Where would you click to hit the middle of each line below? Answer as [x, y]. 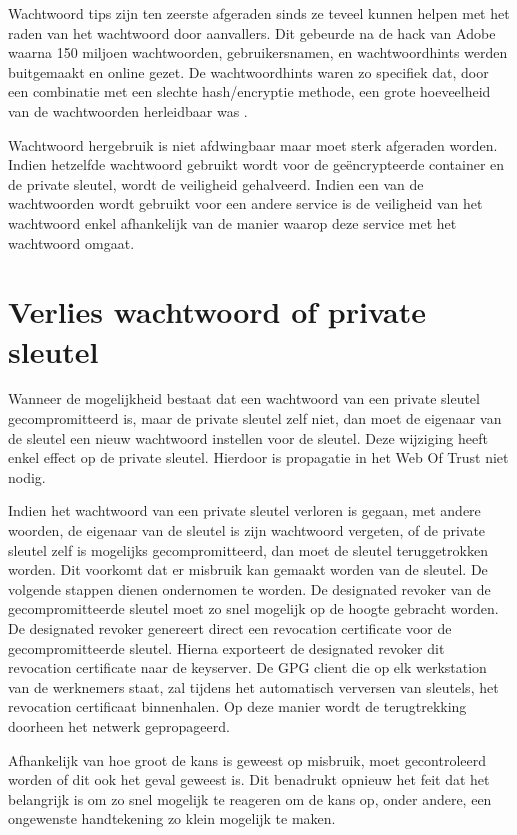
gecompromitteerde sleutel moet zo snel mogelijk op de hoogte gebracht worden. [253, 608]
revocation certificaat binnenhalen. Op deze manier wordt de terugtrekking [237, 706]
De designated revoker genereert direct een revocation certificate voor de [230, 627]
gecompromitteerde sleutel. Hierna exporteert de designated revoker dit [226, 647]
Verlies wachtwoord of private [217, 311]
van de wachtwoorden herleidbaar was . [128, 110]
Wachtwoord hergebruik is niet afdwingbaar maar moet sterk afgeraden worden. [253, 144]
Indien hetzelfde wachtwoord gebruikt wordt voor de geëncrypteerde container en [256, 164]
